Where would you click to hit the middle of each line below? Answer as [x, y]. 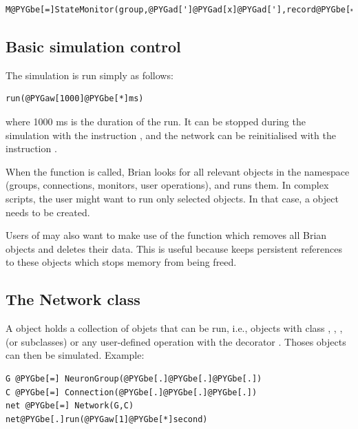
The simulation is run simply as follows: [89, 75]
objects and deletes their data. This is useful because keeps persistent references [174, 248]
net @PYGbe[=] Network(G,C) [70, 406]
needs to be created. [48, 212]
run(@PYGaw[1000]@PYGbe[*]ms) [75, 99]
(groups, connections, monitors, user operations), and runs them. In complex [167, 185]
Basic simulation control [93, 46]
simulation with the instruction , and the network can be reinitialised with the [171, 135]
